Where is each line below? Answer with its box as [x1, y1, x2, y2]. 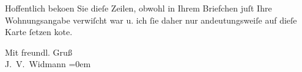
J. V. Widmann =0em [5, 57, 91, 70]
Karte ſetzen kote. [5, 25, 73, 38]
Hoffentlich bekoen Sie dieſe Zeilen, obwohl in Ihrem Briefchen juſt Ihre [5, 2, 272, 14]
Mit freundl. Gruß [5, 45, 72, 58]
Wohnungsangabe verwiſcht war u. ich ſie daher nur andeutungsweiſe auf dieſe [5, 13, 297, 26]
